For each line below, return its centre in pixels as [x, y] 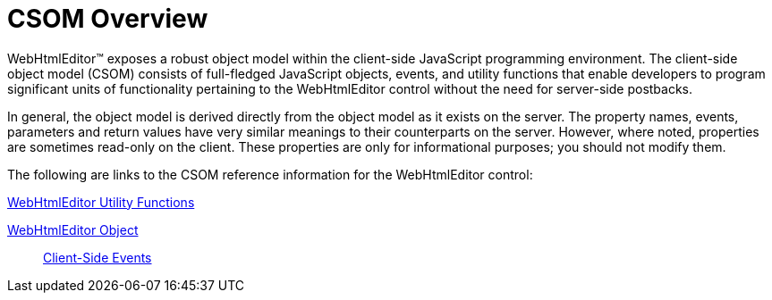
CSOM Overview [108, 19]
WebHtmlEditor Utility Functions [101, 202]
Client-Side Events [98, 257]
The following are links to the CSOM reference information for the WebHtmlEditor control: [270, 174]
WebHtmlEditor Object [73, 229]
